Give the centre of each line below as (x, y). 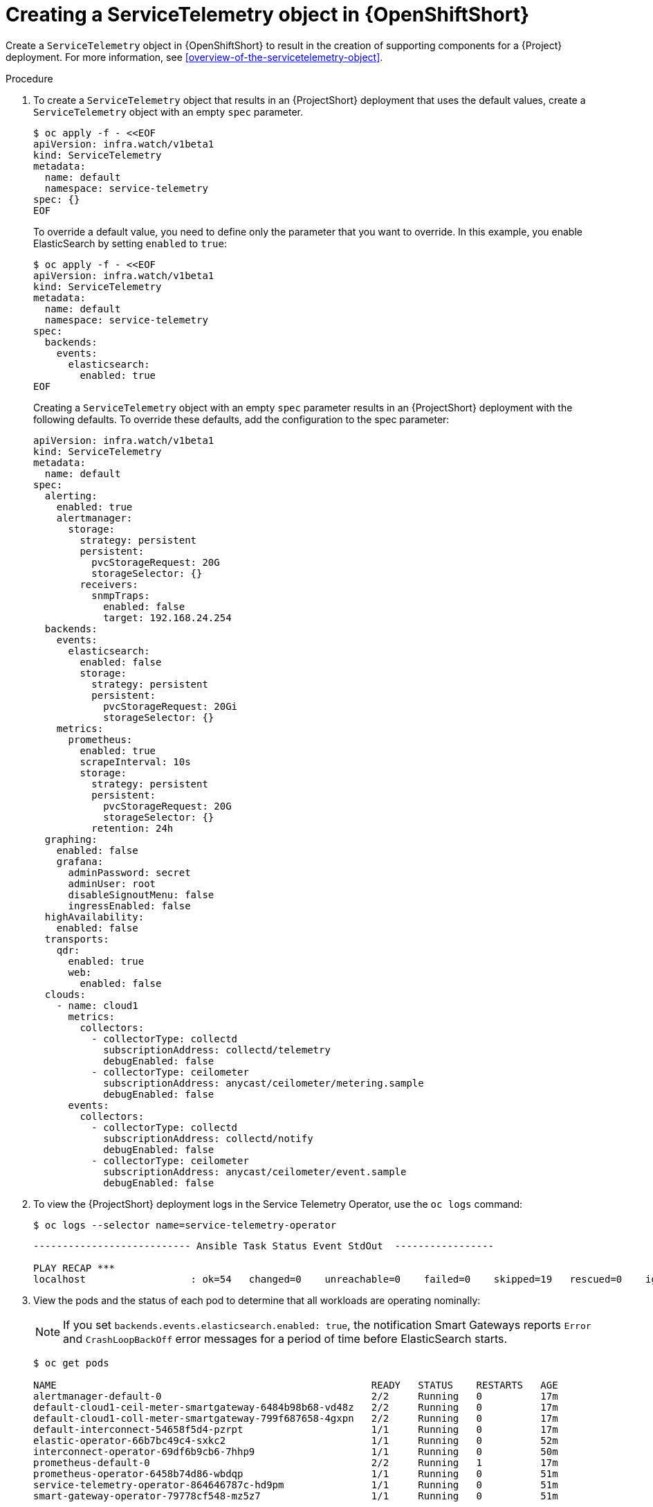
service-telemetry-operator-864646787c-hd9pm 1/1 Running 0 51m (296, 1484)
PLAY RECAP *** (74, 1268)
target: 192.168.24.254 (167, 617)
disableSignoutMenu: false (141, 894)
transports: (77, 939)
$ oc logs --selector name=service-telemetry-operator (185, 1225)
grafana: (80, 861)
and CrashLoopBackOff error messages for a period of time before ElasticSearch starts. (285, 1338)
